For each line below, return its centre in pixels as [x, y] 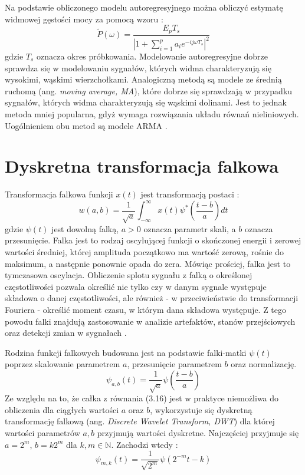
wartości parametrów [42, 433]
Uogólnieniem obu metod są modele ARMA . [86, 125]
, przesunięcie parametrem [174, 364]
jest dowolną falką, [85, 228]
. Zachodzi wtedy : [145, 444]
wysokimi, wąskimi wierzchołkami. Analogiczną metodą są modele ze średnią [143, 79]
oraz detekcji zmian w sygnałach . [66, 333]
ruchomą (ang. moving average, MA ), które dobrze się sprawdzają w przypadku [149, 90]
